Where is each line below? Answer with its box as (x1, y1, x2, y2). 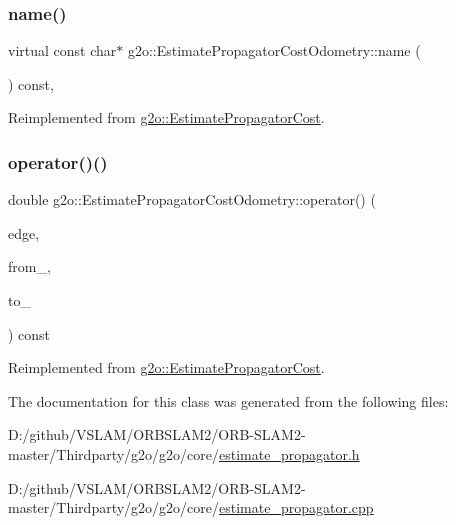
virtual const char (8, 40, 117, 61)
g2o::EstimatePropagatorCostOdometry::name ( (127, 40, 421, 61)
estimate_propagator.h (219, 443, 360, 464)
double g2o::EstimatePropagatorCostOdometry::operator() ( (8, 189, 376, 210)
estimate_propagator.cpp (219, 497, 374, 518)
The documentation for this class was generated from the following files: (8, 390, 449, 411)
